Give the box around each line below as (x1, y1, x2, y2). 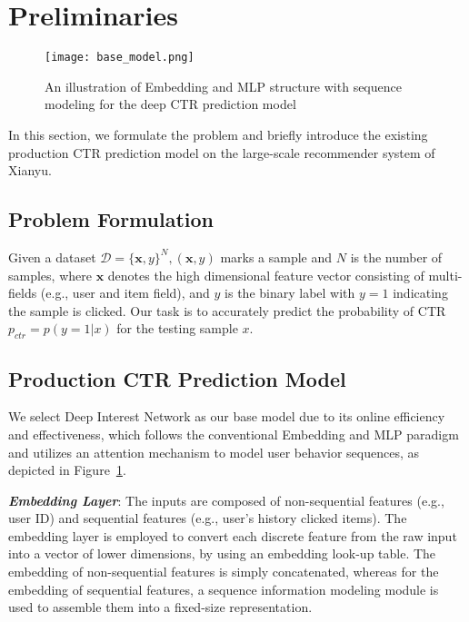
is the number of (350, 247, 443, 266)
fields (8, 283, 37, 302)
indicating (393, 283, 448, 302)
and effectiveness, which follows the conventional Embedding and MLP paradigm (8, 424, 459, 443)
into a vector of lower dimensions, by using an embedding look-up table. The (8, 544, 436, 563)
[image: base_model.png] (45, 51, 195, 64)
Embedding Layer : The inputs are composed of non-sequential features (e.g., (8, 490, 444, 509)
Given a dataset (8, 247, 96, 266)
